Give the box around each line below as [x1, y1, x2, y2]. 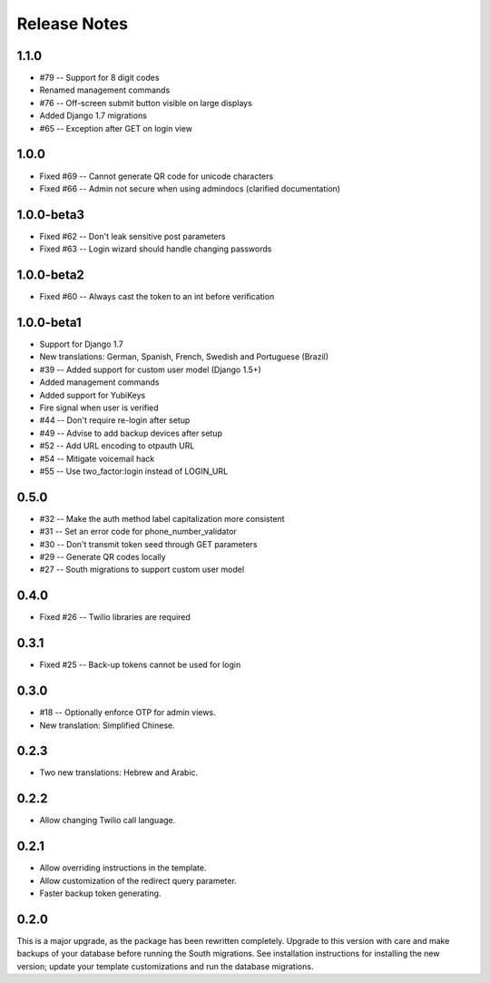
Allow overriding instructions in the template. [39, 862, 207, 873]
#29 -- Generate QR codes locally [39, 552, 167, 563]
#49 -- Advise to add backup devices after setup [39, 428, 222, 438]
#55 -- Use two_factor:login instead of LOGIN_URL [39, 466, 229, 477]
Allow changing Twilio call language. [39, 815, 176, 826]
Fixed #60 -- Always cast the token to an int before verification [39, 291, 275, 302]
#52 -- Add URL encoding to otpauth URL [39, 440, 195, 451]
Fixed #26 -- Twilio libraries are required [39, 612, 191, 623]
